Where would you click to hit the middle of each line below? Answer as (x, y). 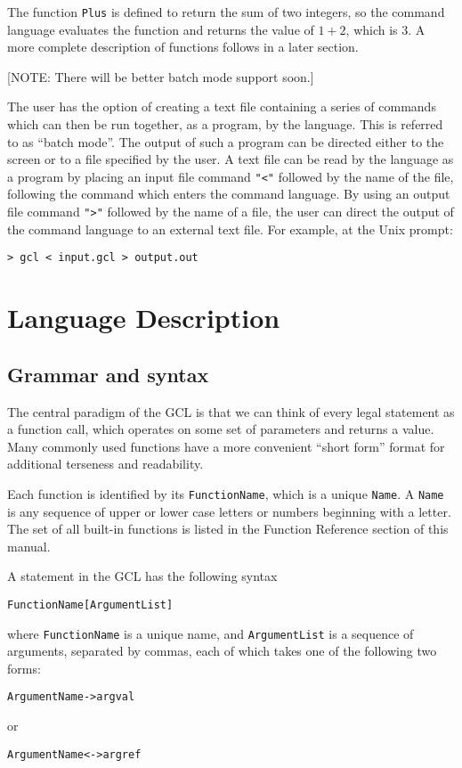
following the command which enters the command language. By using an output (229, 194)
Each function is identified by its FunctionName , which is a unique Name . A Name (226, 493)
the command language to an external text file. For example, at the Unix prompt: (230, 229)
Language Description (144, 318)
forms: (24, 668)
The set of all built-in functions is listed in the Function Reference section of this (228, 529)
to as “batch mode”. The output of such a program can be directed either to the (226, 141)
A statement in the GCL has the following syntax (142, 576)
